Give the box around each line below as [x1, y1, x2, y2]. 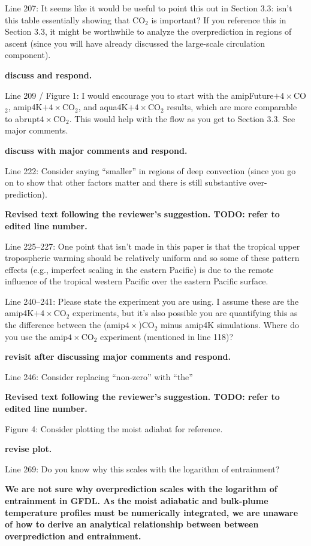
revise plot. [5, 442, 52, 455]
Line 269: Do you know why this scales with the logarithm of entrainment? [5, 462, 280, 475]
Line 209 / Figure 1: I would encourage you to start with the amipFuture [5, 89, 274, 101]
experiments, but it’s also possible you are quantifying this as [73, 307, 298, 319]
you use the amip [5, 330, 68, 342]
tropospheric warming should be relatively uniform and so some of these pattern [5, 251, 300, 264]
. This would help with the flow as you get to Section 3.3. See [69, 112, 295, 125]
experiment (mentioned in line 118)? [99, 330, 234, 342]
